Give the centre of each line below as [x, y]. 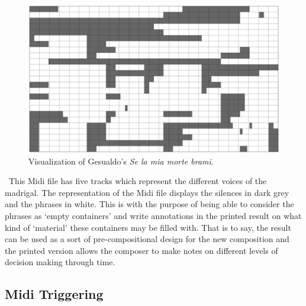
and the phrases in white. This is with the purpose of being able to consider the [149, 204]
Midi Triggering [54, 294]
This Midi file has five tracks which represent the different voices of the [138, 181]
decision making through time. [60, 262]
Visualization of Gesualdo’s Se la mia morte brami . [121, 161]
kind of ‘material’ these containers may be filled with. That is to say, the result [148, 227]
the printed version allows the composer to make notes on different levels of [141, 250]
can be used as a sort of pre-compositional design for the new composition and [147, 239]
